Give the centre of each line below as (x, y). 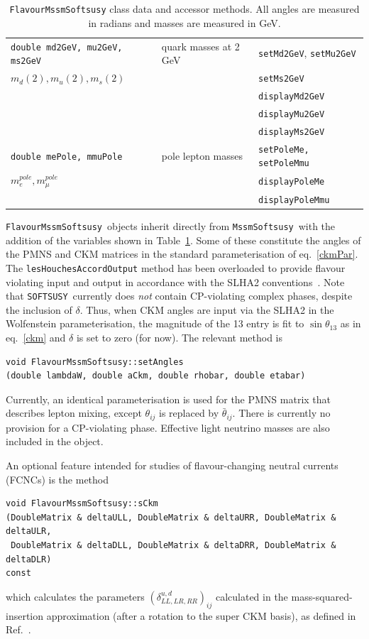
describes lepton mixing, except (74, 413)
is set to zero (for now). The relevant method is (179, 338)
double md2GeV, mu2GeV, (67, 47)
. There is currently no (281, 413)
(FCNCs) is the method (57, 479)
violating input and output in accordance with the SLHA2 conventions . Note (175, 282)
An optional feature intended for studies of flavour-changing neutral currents (172, 465)
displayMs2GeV (292, 132)
